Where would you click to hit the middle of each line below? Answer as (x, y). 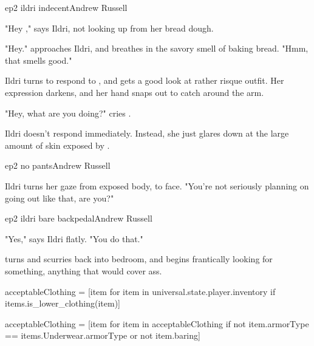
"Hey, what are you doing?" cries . (68, 113)
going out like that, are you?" (60, 198)
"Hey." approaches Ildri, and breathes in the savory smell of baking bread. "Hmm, (157, 48)
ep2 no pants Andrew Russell (58, 165)
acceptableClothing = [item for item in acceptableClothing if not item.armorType (157, 323)
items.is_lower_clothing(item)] (63, 303)
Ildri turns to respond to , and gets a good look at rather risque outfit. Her (145, 80)
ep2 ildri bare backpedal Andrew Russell (79, 218)
